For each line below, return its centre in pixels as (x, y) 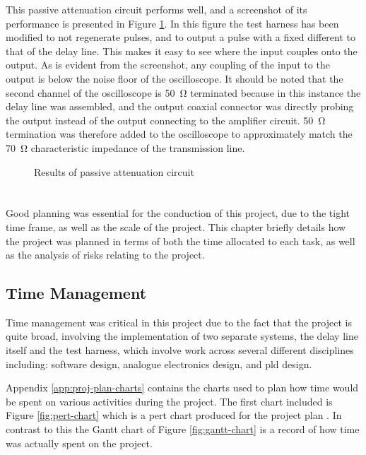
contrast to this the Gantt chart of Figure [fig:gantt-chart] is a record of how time (183, 429)
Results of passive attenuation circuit (114, 171)
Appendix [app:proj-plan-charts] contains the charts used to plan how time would (182, 388)
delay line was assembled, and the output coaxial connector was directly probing (180, 106)
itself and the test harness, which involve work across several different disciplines (180, 350)
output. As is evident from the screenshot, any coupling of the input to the (168, 65)
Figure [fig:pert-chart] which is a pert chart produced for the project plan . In (174, 415)
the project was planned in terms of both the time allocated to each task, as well (181, 241)
